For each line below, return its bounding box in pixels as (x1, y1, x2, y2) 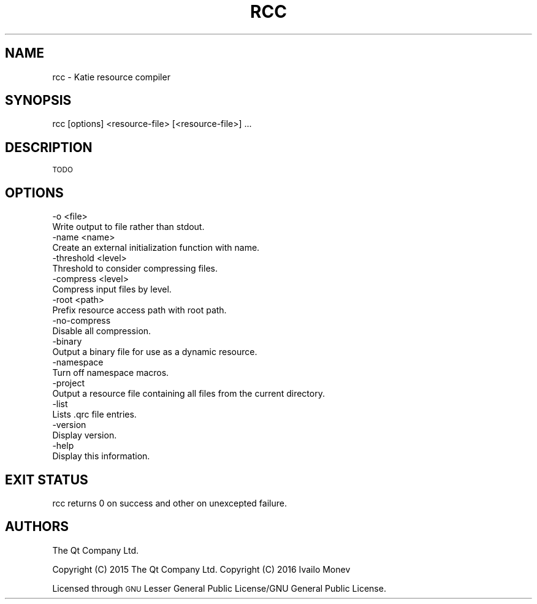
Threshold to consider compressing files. (52, 263, 218, 274)
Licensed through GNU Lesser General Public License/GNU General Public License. (52, 583, 386, 594)
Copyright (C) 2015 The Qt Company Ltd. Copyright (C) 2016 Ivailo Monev (52, 564, 351, 575)
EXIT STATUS (5, 472, 88, 487)
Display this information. (52, 451, 150, 462)
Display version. (52, 430, 117, 441)
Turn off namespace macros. (52, 367, 169, 378)
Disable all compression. (52, 326, 151, 337)
